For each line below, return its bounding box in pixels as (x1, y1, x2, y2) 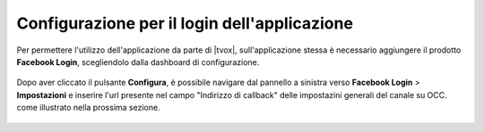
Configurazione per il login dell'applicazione (16, 13, 354, 33)
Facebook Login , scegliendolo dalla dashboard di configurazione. (16, 56, 260, 67)
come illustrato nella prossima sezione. (16, 103, 160, 113)
